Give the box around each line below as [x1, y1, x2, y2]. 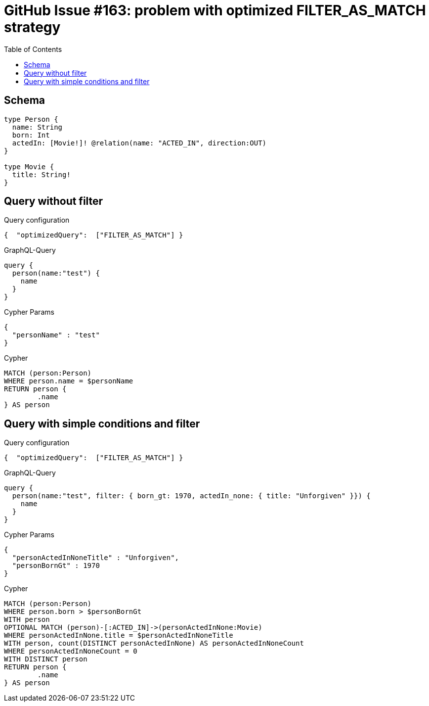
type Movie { [4, 162, 54, 171]
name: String [12, 123, 63, 131]
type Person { [4, 115, 58, 123]
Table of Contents [4, 45, 62, 53]
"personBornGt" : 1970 [12, 562, 100, 570]
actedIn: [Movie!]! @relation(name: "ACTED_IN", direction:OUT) [12, 139, 267, 147]
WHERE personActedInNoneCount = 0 [4, 647, 137, 656]
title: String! [12, 170, 71, 179]
